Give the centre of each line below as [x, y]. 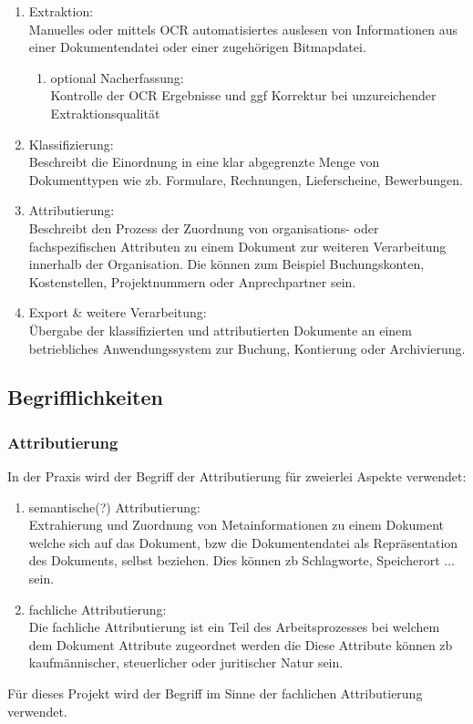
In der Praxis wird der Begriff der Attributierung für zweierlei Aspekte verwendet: [237, 476]
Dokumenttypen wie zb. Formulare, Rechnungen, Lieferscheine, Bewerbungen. [246, 179]
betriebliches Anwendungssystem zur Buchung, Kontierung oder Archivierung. [247, 348]
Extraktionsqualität [105, 113]
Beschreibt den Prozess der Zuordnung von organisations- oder [204, 228]
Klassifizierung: [71, 144]
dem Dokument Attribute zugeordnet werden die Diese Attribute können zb [241, 644]
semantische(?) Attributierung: [114, 507]
